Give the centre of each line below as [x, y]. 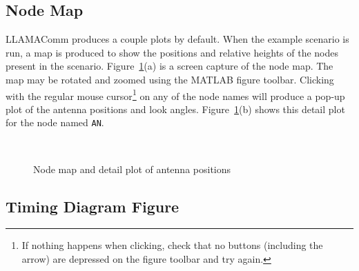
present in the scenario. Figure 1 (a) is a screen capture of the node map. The [169, 66]
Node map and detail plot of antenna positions [132, 169]
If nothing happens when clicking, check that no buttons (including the [172, 245]
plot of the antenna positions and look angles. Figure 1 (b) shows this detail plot [175, 109]
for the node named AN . [55, 122]
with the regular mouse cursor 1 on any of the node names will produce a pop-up [175, 94]
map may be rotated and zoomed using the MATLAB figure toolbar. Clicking [170, 79]
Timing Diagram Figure [93, 206]
